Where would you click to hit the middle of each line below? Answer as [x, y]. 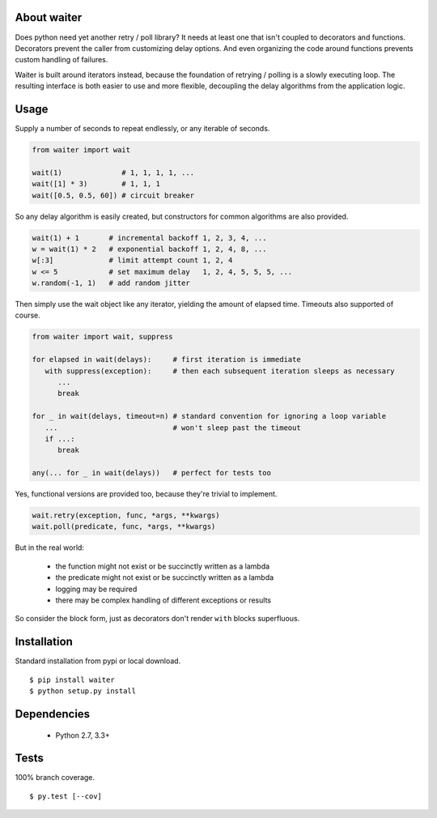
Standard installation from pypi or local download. [98, 661]
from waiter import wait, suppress [102, 337]
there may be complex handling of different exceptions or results [163, 600]
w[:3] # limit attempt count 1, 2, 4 [132, 260]
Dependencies [53, 714]
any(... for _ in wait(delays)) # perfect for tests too [151, 473]
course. [28, 315]
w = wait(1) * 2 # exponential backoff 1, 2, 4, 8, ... [149, 249]
